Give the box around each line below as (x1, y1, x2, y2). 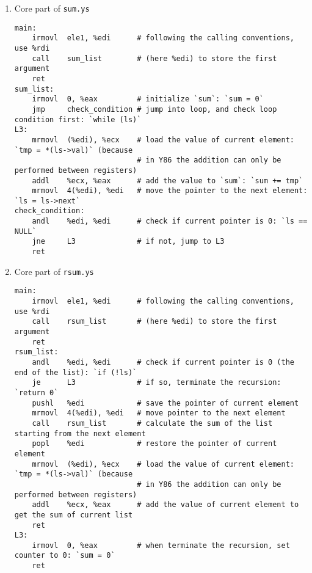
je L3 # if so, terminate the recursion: (32, 378, 281, 387)
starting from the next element (14, 429, 146, 438)
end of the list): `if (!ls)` (14, 368, 137, 377)
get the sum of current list (14, 510, 133, 519)
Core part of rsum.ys (14, 265, 94, 277)
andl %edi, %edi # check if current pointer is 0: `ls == (32, 217, 308, 226)
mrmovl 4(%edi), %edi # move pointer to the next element (32, 409, 286, 418)
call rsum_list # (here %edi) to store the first (32, 317, 277, 326)
